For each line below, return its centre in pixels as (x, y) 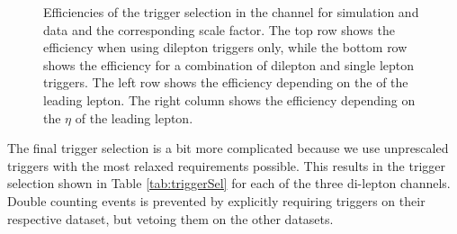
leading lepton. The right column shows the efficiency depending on (229, 99)
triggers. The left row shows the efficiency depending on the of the (226, 82)
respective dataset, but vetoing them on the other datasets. (170, 218)
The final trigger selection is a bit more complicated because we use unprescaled (228, 148)
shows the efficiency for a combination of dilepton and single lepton (229, 64)
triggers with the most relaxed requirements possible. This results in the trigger (227, 165)
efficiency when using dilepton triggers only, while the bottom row (225, 47)
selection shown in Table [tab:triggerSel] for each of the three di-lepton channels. (229, 183)
